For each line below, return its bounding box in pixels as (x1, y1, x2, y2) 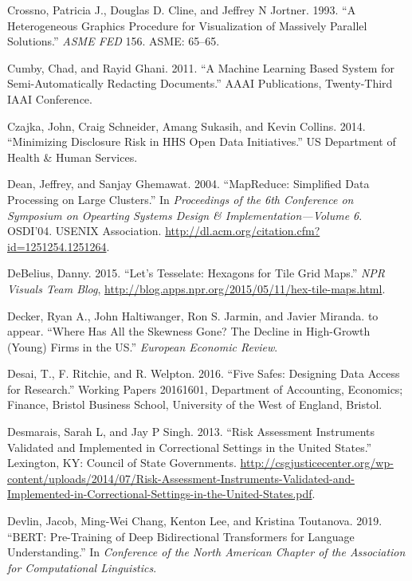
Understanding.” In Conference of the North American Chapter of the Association (7, 544, 406, 560)
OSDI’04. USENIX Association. (7, 222, 162, 239)
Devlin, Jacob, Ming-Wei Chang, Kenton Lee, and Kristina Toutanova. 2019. (7, 512, 383, 529)
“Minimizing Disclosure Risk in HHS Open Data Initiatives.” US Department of (7, 133, 396, 150)
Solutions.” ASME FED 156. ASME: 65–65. (7, 33, 220, 49)
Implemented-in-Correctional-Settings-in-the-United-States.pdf (7, 485, 312, 502)
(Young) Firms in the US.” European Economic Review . (7, 338, 278, 355)
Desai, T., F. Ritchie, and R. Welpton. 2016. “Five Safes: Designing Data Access (7, 365, 400, 382)
